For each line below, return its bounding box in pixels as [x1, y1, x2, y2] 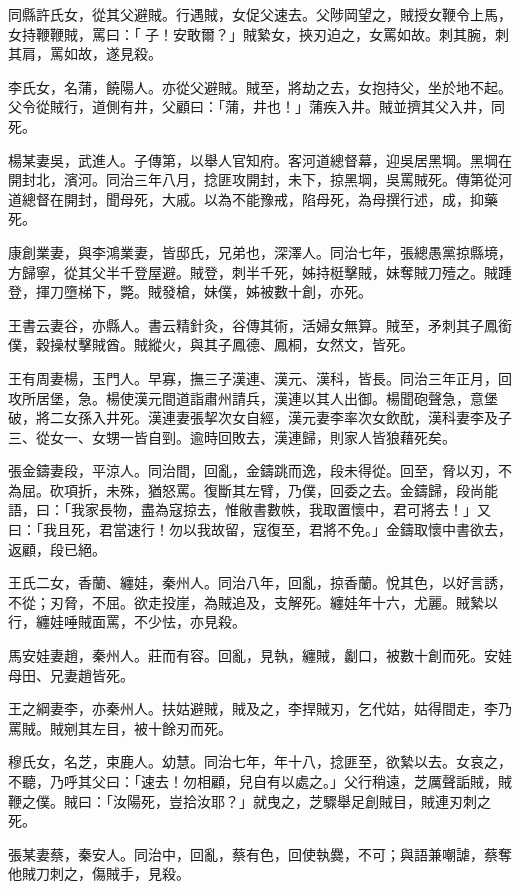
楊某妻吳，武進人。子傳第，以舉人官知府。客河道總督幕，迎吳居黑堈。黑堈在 [8, 149, 512, 170]
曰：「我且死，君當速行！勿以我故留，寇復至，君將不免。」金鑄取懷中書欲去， [8, 519, 512, 540]
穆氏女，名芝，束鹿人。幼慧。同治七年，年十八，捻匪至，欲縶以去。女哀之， [8, 751, 512, 772]
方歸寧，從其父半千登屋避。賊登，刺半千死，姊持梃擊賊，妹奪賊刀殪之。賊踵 [8, 261, 512, 282]
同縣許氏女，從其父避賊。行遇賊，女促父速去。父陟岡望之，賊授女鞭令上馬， [8, 4, 512, 24]
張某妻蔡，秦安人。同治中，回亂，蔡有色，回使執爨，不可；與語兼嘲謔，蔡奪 [8, 843, 512, 864]
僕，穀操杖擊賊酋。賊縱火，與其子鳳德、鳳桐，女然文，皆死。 [8, 334, 414, 355]
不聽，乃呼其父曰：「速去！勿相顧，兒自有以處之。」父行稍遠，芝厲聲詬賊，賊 [8, 771, 512, 791]
